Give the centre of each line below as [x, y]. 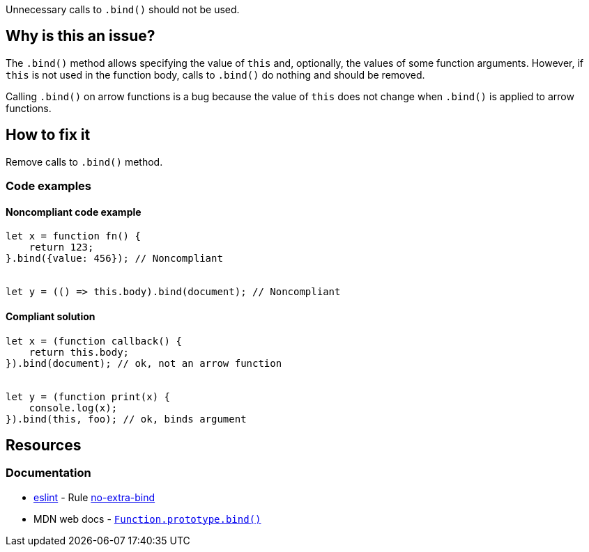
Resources [44, 445]
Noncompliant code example [74, 212]
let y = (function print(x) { [88, 396]
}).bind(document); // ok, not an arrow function [144, 363]
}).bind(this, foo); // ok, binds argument [126, 419]
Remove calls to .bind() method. [84, 161]
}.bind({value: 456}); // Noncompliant [114, 259]
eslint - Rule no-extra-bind [94, 497]
